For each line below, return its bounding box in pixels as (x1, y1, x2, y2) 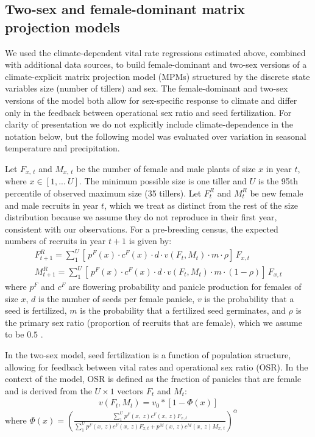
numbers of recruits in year (5, 234, 106, 247)
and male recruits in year (5, 198, 99, 211)
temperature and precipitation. (5, 142, 120, 154)
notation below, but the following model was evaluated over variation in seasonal (5, 129, 306, 142)
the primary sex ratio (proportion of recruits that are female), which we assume (5, 316, 302, 328)
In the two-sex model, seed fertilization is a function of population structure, (5, 348, 291, 361)
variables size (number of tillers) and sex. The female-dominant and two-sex (5, 82, 288, 95)
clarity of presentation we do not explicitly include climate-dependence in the (5, 118, 294, 131)
